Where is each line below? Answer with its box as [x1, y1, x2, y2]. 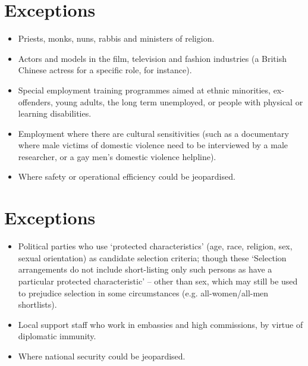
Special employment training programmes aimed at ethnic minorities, [18, 83, 271, 96]
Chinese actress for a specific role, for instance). [18, 64, 192, 76]
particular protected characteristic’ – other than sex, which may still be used [18, 274, 298, 287]
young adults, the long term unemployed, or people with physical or [55, 95, 303, 108]
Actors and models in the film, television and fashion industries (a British [18, 52, 287, 64]
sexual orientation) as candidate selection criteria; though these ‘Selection [18, 251, 287, 264]
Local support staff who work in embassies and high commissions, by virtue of [18, 318, 303, 330]
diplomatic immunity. [18, 330, 96, 342]
